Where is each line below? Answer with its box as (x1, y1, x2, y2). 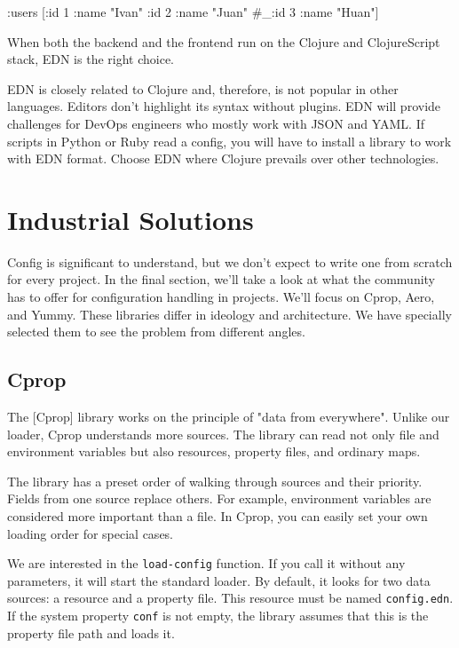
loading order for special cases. (7, 524, 174, 542)
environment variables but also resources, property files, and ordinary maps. (7, 442, 421, 461)
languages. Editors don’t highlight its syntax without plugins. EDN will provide (7, 97, 441, 115)
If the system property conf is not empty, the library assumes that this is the (7, 606, 429, 625)
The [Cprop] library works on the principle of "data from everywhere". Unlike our (7, 407, 450, 426)
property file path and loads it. (7, 623, 175, 642)
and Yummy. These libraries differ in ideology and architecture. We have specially (7, 304, 452, 323)
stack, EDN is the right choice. (7, 50, 175, 68)
